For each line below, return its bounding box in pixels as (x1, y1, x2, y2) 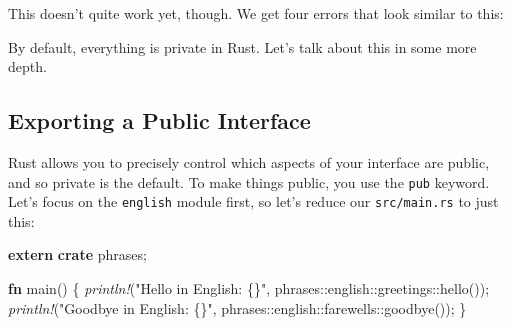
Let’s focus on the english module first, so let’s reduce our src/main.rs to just (8, 191, 499, 212)
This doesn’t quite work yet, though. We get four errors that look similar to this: (8, 3, 504, 23)
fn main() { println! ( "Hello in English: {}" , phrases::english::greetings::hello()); (8, 278, 490, 299)
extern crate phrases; (8, 244, 147, 265)
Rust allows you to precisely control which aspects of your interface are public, (8, 151, 490, 172)
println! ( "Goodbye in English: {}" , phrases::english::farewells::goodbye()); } (8, 297, 467, 318)
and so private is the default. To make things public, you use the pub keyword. (8, 171, 490, 192)
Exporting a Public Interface (8, 105, 311, 136)
